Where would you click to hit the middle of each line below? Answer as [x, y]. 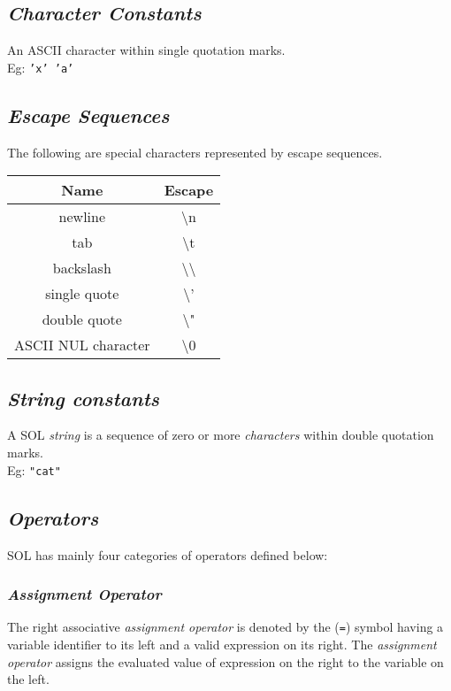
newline [82, 217]
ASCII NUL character [82, 345]
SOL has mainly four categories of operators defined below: [168, 554]
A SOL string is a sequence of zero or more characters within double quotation [221, 435]
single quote [82, 294]
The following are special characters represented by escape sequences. [195, 152]
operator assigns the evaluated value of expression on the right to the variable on [225, 661]
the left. [28, 679]
